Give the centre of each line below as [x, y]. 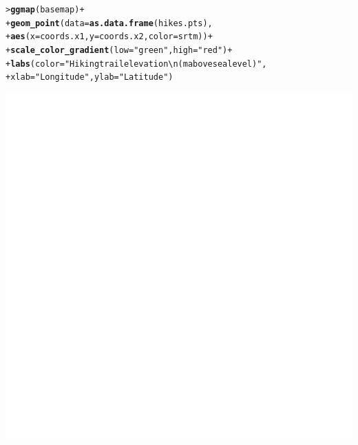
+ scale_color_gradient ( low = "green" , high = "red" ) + [119, 50]
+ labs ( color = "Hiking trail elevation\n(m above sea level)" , [136, 64]
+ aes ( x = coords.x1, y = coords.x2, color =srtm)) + [109, 37]
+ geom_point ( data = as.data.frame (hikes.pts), [109, 23]
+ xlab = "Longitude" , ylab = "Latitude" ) [89, 77]
